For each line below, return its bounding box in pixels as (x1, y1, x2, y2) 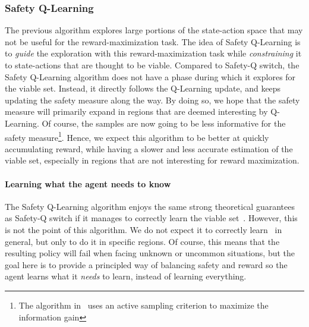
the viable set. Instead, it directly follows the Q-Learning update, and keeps (5, 82, 281, 95)
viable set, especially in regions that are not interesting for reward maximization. (5, 154, 299, 166)
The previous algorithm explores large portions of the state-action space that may (5, 24, 303, 36)
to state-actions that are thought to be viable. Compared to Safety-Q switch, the (5, 59, 299, 71)
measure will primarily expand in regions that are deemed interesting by (5, 105, 268, 118)
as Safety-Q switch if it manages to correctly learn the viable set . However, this (5, 212, 298, 224)
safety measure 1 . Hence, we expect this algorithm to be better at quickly (5, 129, 269, 143)
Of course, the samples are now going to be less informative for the (42, 117, 286, 129)
